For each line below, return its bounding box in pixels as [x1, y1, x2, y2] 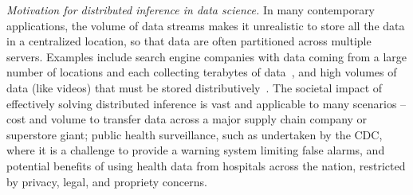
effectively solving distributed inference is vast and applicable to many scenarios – [6, 95, 407, 111]
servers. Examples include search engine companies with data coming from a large [6, 48, 407, 64]
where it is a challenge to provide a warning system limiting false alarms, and [6, 142, 385, 158]
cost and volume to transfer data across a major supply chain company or [6, 111, 368, 127]
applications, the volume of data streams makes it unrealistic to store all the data [6, 17, 405, 33]
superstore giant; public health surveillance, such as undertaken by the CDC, [6, 126, 383, 142]
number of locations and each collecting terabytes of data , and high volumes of [6, 64, 397, 80]
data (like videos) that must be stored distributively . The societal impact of [6, 79, 383, 96]
